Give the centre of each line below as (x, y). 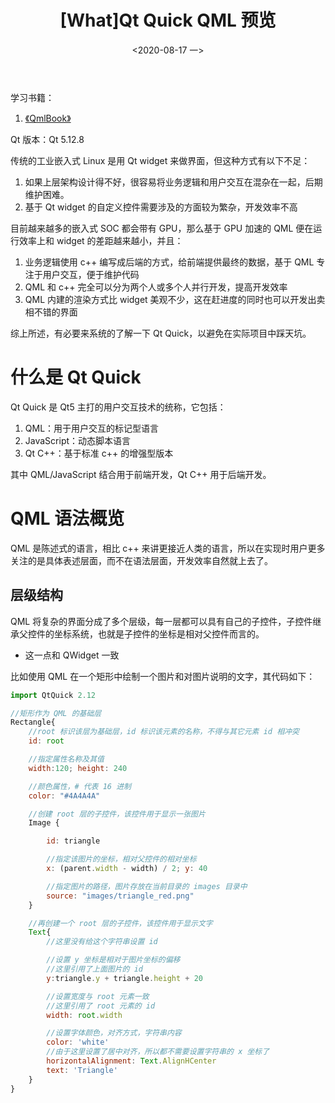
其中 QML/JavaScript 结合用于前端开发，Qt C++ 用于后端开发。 (141, 474)
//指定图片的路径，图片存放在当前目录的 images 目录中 (147, 886)
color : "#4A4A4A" (64, 796)
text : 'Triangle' (82, 1070)
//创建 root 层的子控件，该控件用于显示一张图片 (117, 814)
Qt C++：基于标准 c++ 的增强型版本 (99, 453)
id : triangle (73, 841)
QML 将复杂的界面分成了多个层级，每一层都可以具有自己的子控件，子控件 (161, 621)
